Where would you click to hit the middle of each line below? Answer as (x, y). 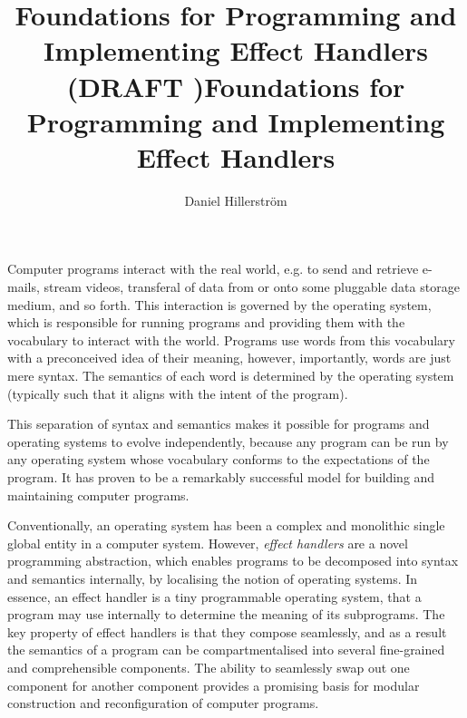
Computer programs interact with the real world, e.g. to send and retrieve (213, 269)
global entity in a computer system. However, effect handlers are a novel (208, 543)
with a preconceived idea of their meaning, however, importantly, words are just (229, 358)
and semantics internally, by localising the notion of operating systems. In (213, 578)
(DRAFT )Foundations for (236, 86)
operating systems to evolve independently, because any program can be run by (228, 441)
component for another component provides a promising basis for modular (214, 685)
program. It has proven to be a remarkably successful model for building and (221, 477)
